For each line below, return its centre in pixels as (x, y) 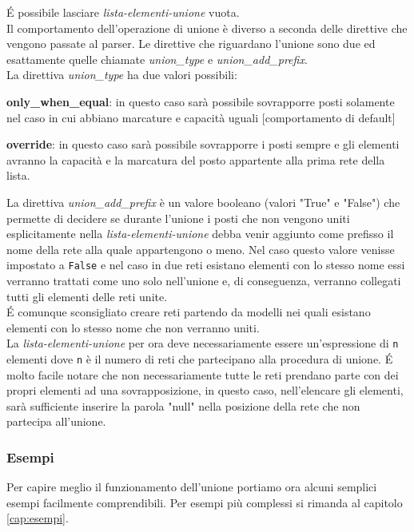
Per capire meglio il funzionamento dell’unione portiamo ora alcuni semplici (192, 487)
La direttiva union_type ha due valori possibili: (122, 75)
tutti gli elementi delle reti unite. (87, 296)
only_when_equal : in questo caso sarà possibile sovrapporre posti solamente (201, 101)
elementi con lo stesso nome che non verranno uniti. (133, 327)
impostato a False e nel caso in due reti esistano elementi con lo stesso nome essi (206, 265)
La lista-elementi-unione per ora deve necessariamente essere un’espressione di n (203, 343)
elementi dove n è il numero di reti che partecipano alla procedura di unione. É (200, 359)
